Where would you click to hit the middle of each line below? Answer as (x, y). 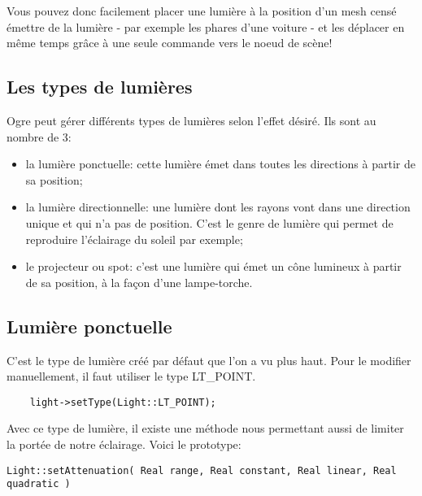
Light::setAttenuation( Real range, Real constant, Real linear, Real (202, 470)
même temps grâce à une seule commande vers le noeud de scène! (170, 43)
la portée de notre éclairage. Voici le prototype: (124, 444)
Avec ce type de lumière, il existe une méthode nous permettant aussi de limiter (205, 428)
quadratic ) (39, 484)
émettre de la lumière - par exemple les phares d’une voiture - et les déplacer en (206, 26)
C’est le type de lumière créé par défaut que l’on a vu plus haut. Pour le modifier (209, 360)
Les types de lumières (100, 87)
